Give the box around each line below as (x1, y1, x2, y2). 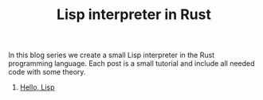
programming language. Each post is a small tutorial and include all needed (8, 59, 255, 68)
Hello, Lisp (19, 83, 55, 92)
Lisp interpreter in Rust (57, 6, 211, 24)
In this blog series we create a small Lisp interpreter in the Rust (8, 50, 215, 60)
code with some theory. (8, 67, 86, 77)
